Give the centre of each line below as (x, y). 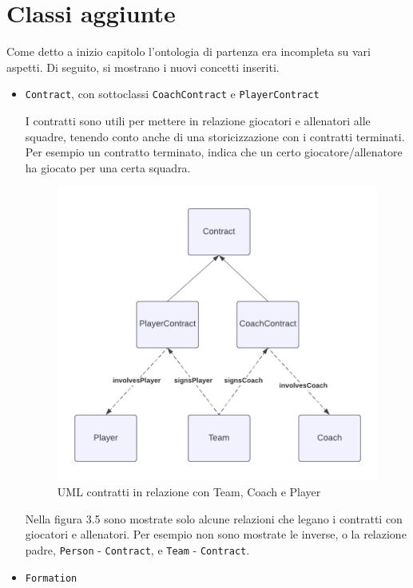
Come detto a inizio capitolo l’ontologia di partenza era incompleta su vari (189, 51)
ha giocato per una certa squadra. (108, 167)
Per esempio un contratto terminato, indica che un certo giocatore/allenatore (214, 152)
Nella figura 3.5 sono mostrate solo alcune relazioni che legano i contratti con (214, 518)
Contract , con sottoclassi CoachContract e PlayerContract (172, 94)
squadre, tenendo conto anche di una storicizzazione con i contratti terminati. (215, 136)
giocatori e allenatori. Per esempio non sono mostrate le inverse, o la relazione (216, 534)
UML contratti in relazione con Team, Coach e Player (189, 492)
